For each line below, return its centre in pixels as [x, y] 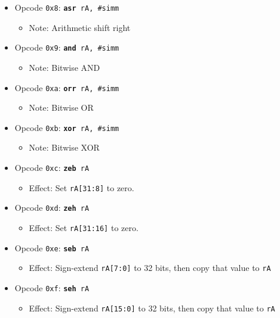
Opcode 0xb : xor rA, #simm [67, 127]
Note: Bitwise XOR [64, 147]
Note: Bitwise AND [64, 67]
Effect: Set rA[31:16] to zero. [84, 227]
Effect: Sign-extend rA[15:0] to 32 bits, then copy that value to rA [152, 308]
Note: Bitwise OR [61, 107]
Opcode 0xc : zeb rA [52, 167]
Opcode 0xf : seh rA [52, 287]
